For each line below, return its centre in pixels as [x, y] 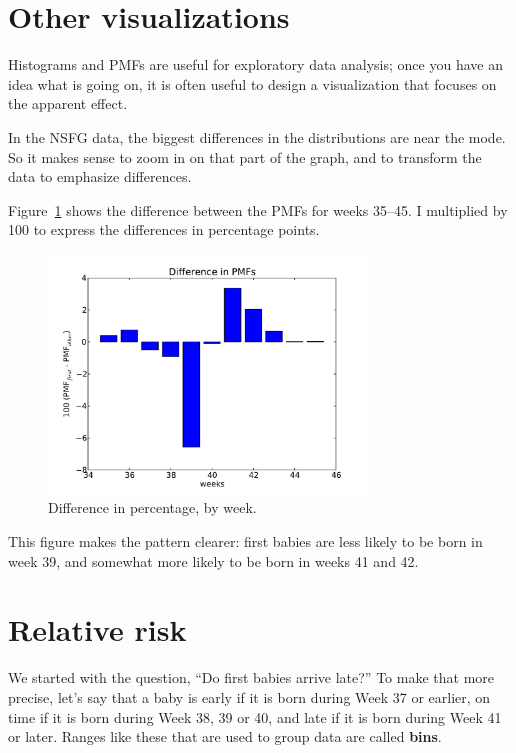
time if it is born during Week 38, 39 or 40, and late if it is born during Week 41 [255, 716]
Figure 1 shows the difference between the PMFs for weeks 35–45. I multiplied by [258, 209]
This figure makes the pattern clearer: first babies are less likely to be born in [245, 541]
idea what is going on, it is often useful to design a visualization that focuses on [252, 83]
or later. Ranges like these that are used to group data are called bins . [225, 736]
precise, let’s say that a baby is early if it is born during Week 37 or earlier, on [249, 696]
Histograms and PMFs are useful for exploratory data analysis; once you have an [255, 64]
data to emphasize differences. [100, 176]
